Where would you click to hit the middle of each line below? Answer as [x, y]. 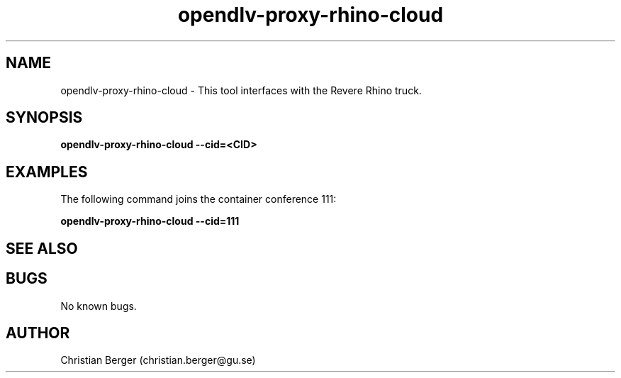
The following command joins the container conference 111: [198, 199]
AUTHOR [38, 333]
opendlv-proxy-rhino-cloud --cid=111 [150, 221]
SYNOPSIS [44, 118]
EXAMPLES [47, 172]
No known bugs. [99, 306]
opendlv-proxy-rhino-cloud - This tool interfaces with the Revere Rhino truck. [241, 90]
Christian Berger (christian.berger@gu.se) [158, 360]
